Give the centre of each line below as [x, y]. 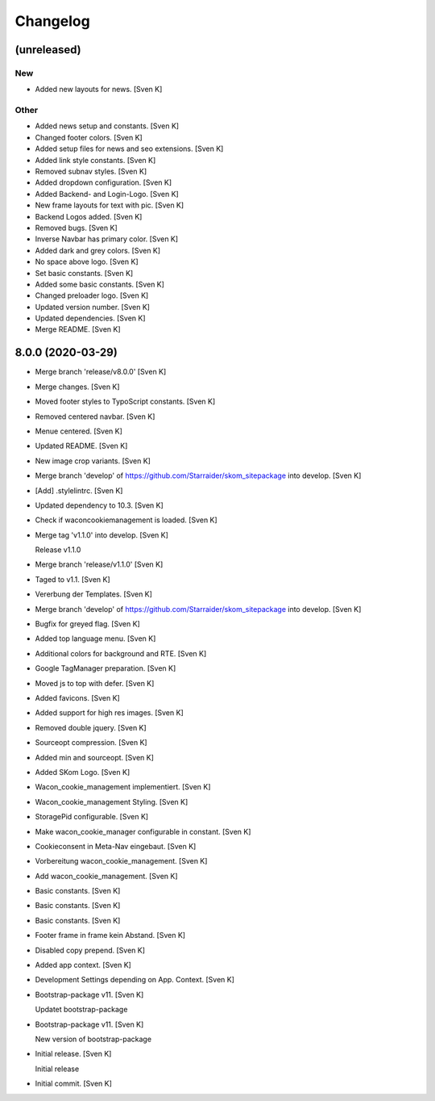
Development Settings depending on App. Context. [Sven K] [135, 980]
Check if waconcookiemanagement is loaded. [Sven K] [126, 520]
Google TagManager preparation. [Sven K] [106, 668]
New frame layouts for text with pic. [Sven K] [110, 205]
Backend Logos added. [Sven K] [89, 216]
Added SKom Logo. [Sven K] [83, 772]
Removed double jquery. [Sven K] [91, 727]
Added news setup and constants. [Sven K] [107, 126]
